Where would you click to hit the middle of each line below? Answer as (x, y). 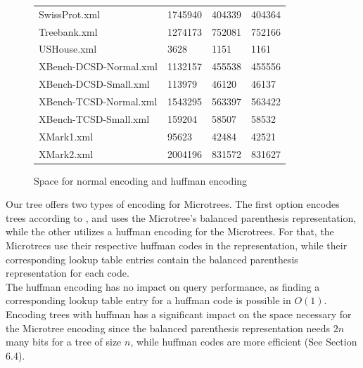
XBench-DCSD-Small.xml (94, 84)
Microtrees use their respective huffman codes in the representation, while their (177, 245)
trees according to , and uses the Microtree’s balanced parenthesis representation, (181, 217)
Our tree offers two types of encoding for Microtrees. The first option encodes (173, 204)
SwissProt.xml (70, 14)
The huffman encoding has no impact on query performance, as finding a (163, 286)
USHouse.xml (68, 49)
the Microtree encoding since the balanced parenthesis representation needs (168, 328)
